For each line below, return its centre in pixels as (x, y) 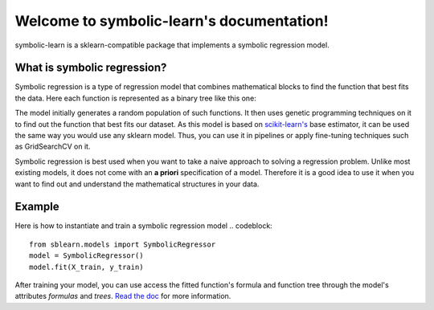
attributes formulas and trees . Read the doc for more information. (123, 296)
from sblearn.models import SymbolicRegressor (123, 244)
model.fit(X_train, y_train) (86, 267)
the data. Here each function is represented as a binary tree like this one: (135, 98)
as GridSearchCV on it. (53, 147)
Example (37, 207)
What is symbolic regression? (91, 68)
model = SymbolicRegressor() (86, 256)
